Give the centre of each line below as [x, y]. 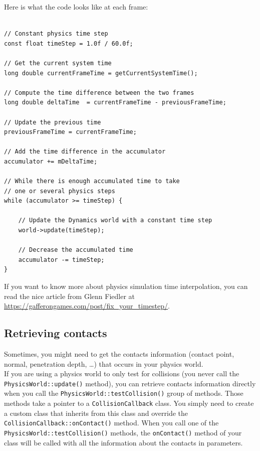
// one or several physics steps [60, 191]
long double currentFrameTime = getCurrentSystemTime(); [101, 73]
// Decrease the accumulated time [76, 250]
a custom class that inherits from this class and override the [96, 413]
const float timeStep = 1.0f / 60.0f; [69, 43]
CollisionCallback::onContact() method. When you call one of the [111, 423]
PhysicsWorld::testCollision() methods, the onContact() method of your [123, 433]
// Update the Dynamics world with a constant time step [115, 220]
